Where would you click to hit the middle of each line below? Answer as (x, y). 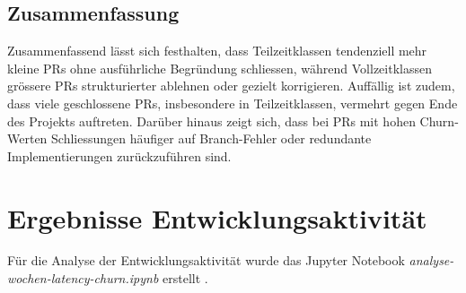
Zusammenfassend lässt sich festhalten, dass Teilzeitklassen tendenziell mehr (217, 51)
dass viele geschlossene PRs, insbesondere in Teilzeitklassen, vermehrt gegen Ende (233, 103)
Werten (27, 138)
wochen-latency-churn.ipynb (83, 278)
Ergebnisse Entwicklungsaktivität (217, 217)
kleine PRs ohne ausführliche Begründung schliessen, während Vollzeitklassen (220, 68)
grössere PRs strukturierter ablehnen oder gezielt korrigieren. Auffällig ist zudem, (231, 86)
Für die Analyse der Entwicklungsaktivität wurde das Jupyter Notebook (206, 260)
